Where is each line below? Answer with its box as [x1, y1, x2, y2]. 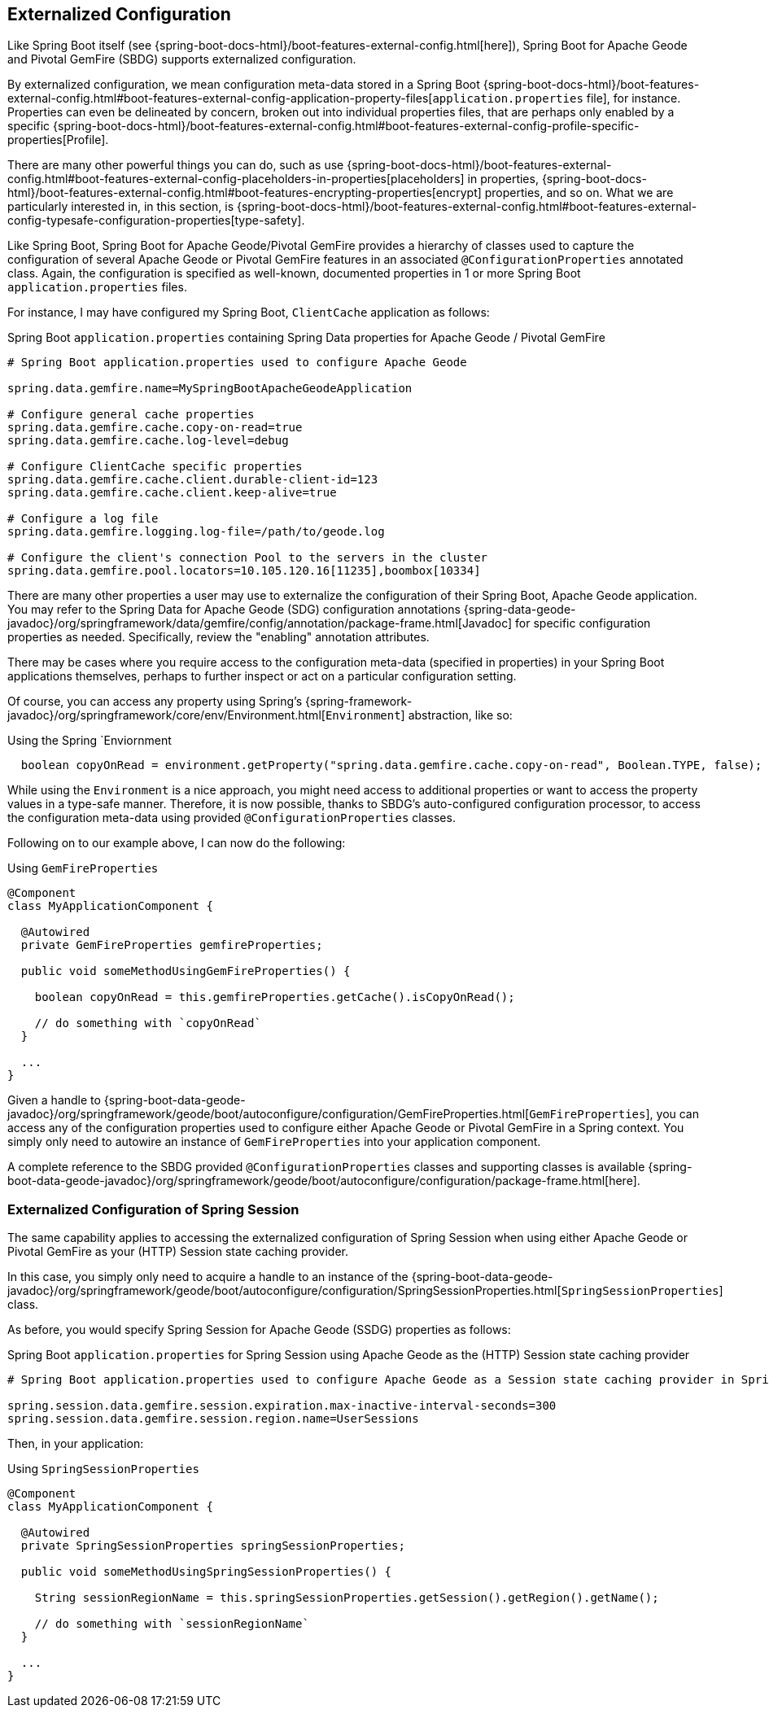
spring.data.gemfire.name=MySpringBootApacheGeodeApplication [7, 382, 413, 396]
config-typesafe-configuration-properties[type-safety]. [7, 213, 305, 228]
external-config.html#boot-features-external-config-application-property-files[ [7, 91, 433, 106]
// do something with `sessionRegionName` [34, 1617, 309, 1631]
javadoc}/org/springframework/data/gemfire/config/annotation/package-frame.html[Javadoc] [7, 616, 513, 631]
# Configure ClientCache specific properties [7, 460, 303, 474]
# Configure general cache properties [7, 408, 255, 422]
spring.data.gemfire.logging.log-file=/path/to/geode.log [7, 525, 385, 539]
